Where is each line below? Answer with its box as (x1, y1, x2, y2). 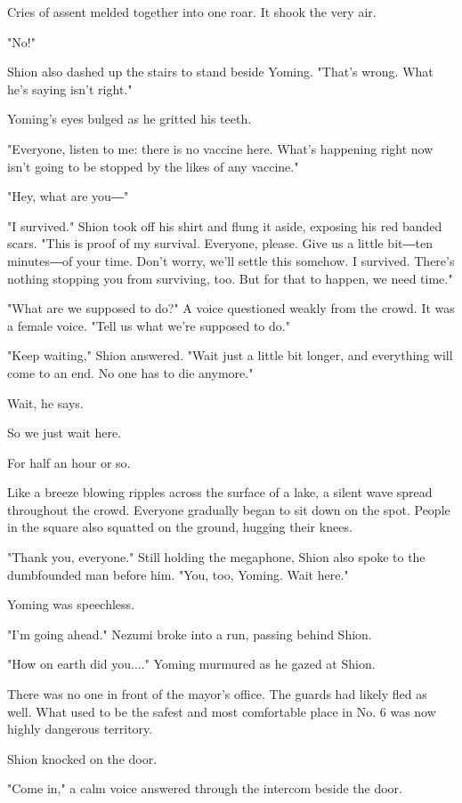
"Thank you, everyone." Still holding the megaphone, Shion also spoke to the (7, 548, 426, 566)
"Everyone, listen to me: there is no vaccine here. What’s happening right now (7, 139, 434, 157)
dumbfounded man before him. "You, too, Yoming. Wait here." (7, 565, 349, 583)
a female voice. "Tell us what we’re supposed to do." (7, 316, 290, 334)
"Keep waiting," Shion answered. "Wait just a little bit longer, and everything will (7, 346, 453, 365)
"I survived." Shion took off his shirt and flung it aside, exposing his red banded (7, 216, 442, 235)
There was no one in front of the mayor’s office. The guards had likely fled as (7, 685, 427, 703)
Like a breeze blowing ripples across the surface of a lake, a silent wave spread (7, 483, 433, 502)
